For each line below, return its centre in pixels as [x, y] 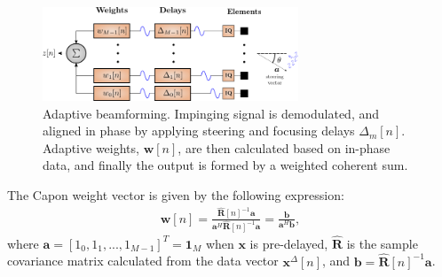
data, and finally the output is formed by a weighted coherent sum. [225, 165]
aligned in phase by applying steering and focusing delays [199, 131]
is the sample [382, 243]
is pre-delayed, [289, 243]
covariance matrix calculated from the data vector [143, 261]
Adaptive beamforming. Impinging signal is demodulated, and [211, 113]
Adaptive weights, [91, 147]
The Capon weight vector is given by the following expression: [176, 195]
